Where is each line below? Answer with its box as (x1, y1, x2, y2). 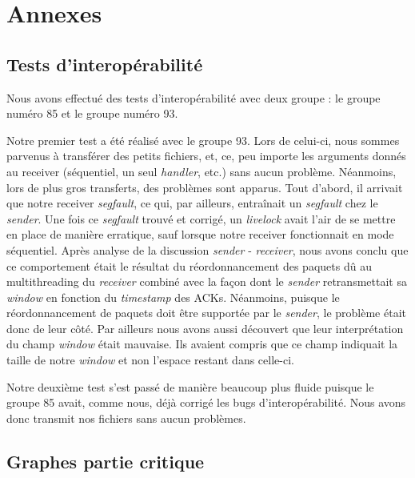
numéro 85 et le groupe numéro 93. (6, 105, 178, 122)
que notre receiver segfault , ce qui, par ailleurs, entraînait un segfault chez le (6, 195, 378, 211)
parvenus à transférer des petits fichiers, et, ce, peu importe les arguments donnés (6, 147, 406, 164)
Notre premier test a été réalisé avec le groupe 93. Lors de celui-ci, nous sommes (6, 131, 400, 148)
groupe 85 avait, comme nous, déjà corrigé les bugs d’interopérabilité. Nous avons (6, 394, 406, 411)
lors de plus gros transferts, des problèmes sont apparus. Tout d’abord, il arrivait (6, 179, 403, 195)
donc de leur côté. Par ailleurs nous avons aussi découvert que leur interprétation (6, 319, 404, 336)
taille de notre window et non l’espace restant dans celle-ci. (6, 351, 294, 368)
